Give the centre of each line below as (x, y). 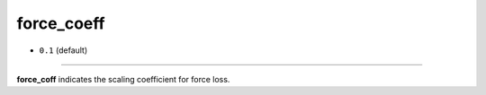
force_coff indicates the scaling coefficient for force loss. (123, 79)
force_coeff (61, 23)
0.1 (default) (63, 50)
